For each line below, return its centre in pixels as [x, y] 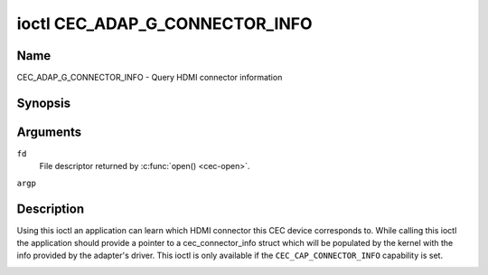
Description [51, 209]
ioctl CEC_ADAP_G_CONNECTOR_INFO [164, 24]
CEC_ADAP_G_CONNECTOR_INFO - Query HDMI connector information [150, 78]
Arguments [49, 132]
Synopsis [44, 103]
